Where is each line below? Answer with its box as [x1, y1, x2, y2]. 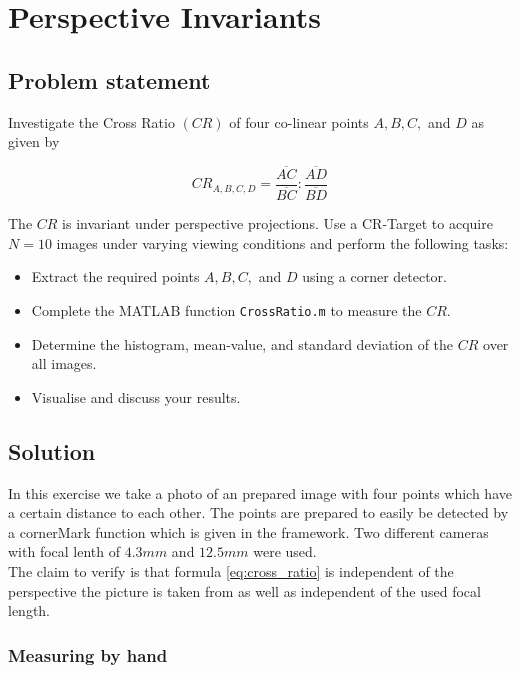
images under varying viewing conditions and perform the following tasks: [56, 232, 509, 253]
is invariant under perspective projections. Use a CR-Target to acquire [62, 213, 493, 234]
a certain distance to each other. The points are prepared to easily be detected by [8, 502, 509, 523]
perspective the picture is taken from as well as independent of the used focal [8, 580, 481, 601]
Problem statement [8, 64, 211, 95]
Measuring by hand [8, 642, 168, 667]
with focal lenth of [8, 541, 121, 562]
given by [8, 131, 60, 152]
